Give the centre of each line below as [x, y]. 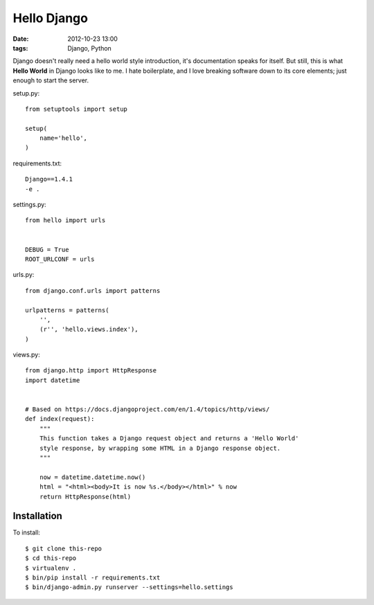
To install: [27, 532]
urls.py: [24, 275]
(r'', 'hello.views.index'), [89, 329]
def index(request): [60, 419]
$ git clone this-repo [64, 548]
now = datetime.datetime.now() [92, 477]
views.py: [27, 355]
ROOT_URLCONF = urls [60, 259]
